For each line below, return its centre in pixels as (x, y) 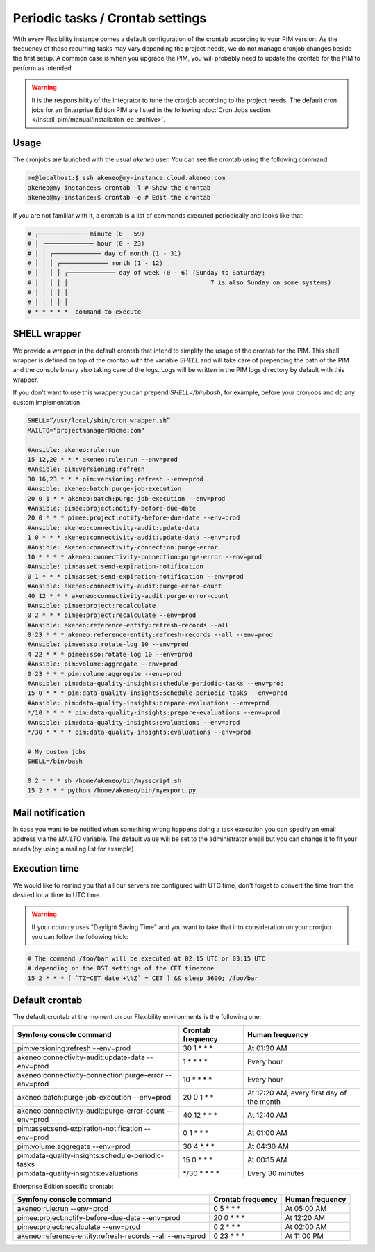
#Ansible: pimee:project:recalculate (92, 605)
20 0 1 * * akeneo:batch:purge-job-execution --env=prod (126, 498)
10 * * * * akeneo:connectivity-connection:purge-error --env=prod (145, 557)
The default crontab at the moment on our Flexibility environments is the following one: (137, 1017)
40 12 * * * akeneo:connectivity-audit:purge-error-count (128, 596)
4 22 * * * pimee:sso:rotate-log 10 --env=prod (110, 654)
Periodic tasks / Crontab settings (110, 18)
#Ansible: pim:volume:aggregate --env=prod (103, 664)
